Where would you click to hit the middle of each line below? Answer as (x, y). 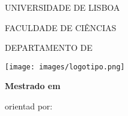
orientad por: (29, 106)
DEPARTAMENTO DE (49, 48)
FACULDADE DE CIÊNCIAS (61, 27)
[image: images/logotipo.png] (65, 67)
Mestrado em (33, 86)
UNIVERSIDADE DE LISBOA (63, 7)
